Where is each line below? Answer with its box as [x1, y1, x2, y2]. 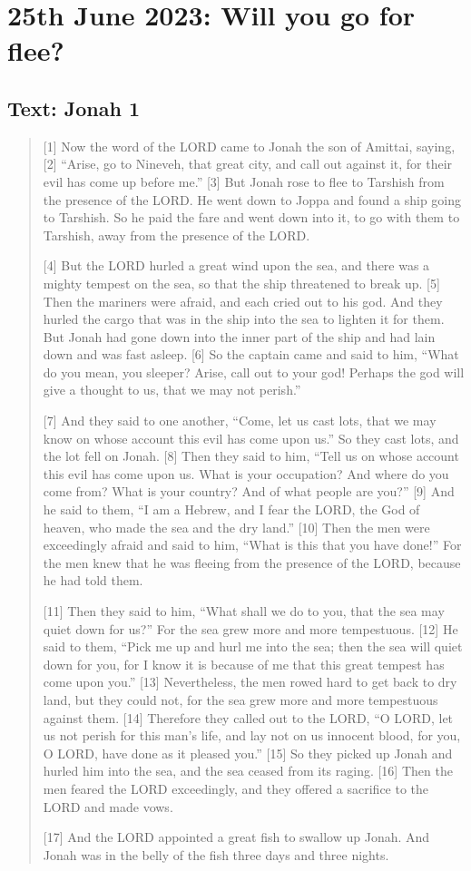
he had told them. [43, 571, 143, 590]
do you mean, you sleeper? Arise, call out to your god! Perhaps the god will [43, 362, 465, 381]
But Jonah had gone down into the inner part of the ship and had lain [43, 327, 436, 346]
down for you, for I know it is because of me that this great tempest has [43, 654, 445, 673]
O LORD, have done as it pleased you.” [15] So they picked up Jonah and [43, 743, 453, 762]
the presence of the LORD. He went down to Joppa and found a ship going [43, 190, 462, 209]
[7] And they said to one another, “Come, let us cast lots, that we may [43, 411, 437, 430]
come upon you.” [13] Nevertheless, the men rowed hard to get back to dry [43, 672, 457, 691]
